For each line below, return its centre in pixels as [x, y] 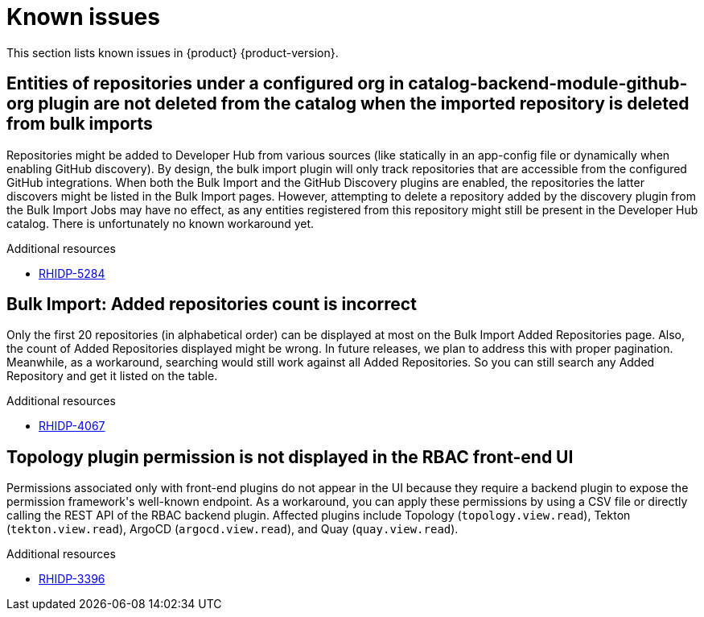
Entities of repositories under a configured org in [206, 84]
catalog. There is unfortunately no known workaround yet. [161, 223]
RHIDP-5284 [72, 273]
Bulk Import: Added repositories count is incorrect [212, 304]
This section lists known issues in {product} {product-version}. [173, 52]
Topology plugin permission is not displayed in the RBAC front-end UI [290, 457]
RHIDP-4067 [72, 426]
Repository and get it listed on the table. [112, 376]
